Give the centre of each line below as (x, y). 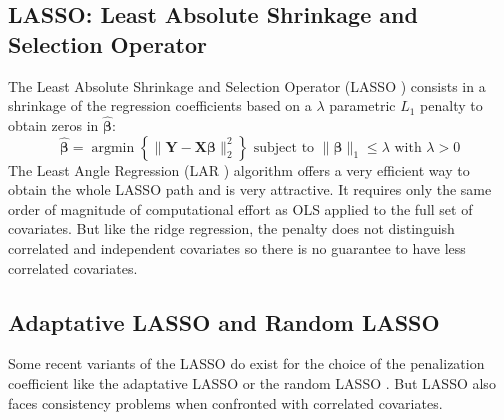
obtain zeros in (53, 125)
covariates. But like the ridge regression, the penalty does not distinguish (231, 228)
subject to (284, 147)
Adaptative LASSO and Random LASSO (224, 321)
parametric (362, 105)
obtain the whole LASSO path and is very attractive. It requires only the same (250, 189)
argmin (113, 147)
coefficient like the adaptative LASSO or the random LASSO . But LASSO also (252, 382)
